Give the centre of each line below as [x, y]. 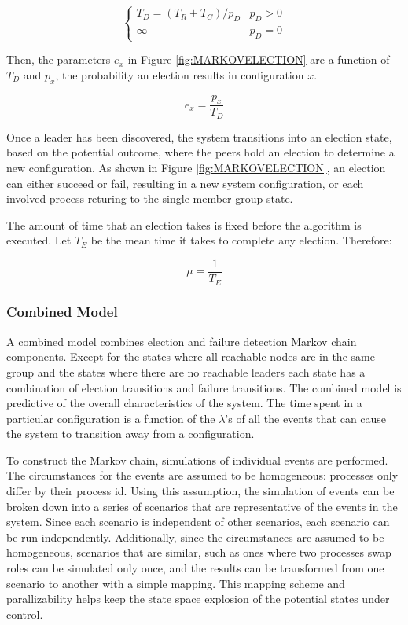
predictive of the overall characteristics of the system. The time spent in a [184, 403]
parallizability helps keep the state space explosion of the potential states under [198, 599]
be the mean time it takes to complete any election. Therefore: [241, 240]
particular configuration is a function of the [111, 418]
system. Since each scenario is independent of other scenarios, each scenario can [198, 522]
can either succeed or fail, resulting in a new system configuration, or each [185, 183]
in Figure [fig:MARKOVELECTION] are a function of [259, 59]
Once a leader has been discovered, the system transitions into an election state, [199, 136]
